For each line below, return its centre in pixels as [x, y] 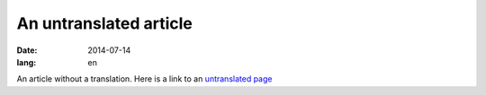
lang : [27, 62]
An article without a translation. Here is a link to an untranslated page [144, 79]
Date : [27, 50]
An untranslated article [105, 23]
